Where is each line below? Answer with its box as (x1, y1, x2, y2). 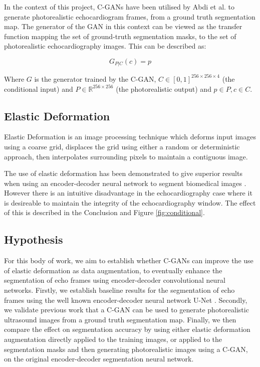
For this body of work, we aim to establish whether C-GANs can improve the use (4, 255, 253, 266)
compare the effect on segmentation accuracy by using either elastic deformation (4, 324, 250, 334)
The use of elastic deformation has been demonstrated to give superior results (4, 168, 242, 178)
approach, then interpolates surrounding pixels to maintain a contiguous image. (4, 151, 248, 161)
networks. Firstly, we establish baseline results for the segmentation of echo (4, 285, 235, 295)
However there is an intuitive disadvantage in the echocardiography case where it (4, 188, 252, 198)
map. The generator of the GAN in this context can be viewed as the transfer (4, 21, 242, 32)
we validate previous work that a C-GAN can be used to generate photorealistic (4, 304, 249, 315)
